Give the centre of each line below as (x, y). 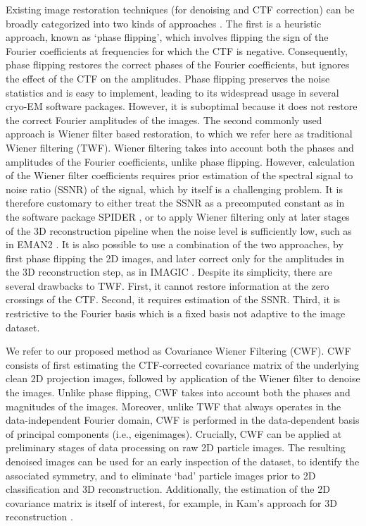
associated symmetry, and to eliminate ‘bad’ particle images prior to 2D (161, 475)
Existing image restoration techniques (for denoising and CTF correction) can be (180, 9)
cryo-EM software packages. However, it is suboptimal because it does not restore (182, 106)
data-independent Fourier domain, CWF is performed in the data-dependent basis (183, 420)
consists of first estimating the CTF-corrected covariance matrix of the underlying (183, 364)
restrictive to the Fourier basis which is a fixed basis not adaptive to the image (176, 313)
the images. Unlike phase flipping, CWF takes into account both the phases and (178, 392)
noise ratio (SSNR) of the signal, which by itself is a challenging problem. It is (174, 189)
